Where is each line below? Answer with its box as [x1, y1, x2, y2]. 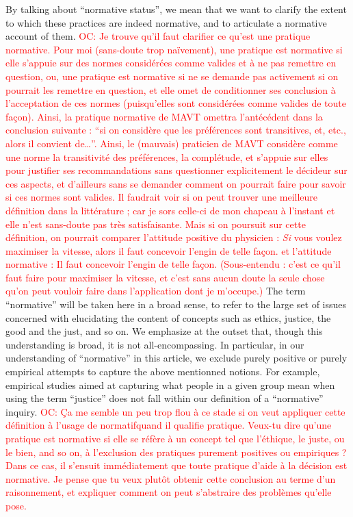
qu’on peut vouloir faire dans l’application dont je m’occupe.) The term [5, 283, 306, 298]
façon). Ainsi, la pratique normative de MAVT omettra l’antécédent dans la [5, 109, 323, 123]
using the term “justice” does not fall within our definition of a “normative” [5, 391, 324, 405]
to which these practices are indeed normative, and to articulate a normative [5, 15, 327, 29]
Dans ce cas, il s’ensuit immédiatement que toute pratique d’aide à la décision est [5, 458, 348, 472]
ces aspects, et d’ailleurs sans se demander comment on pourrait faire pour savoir [5, 176, 346, 190]
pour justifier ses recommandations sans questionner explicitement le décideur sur [5, 163, 348, 177]
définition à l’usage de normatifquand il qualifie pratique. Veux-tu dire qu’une [5, 418, 332, 432]
